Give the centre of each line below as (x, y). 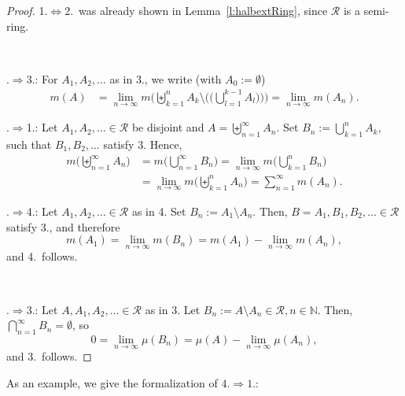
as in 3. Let (173, 309)
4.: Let (42, 211)
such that (29, 144)
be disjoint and (168, 127)
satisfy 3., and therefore (63, 226)
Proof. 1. (27, 10)
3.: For (42, 78)
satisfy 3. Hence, (143, 144)
